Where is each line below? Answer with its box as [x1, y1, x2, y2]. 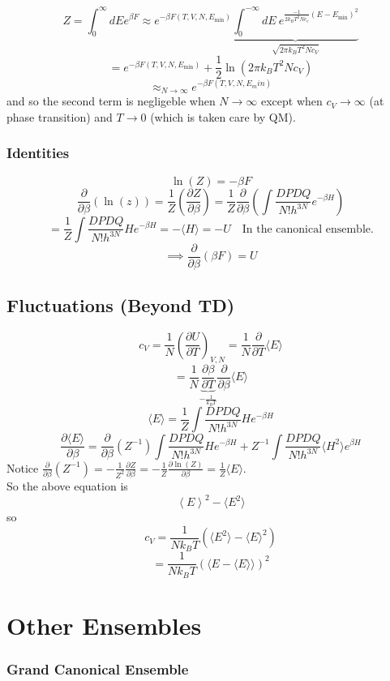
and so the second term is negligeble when [6, 92, 216, 109]
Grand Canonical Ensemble [6, 659, 189, 679]
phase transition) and [6, 108, 113, 125]
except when [261, 92, 323, 109]
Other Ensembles [6, 609, 202, 642]
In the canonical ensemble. [242, 223, 374, 235]
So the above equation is [6, 478, 128, 495]
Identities [6, 143, 70, 163]
